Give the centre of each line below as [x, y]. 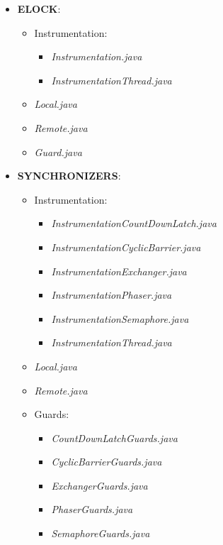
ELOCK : [39, 9]
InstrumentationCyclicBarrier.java [126, 247]
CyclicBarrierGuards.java [107, 462]
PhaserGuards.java [92, 509]
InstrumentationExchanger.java [119, 271]
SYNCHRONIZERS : [69, 176]
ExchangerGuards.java [99, 485]
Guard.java [58, 152]
